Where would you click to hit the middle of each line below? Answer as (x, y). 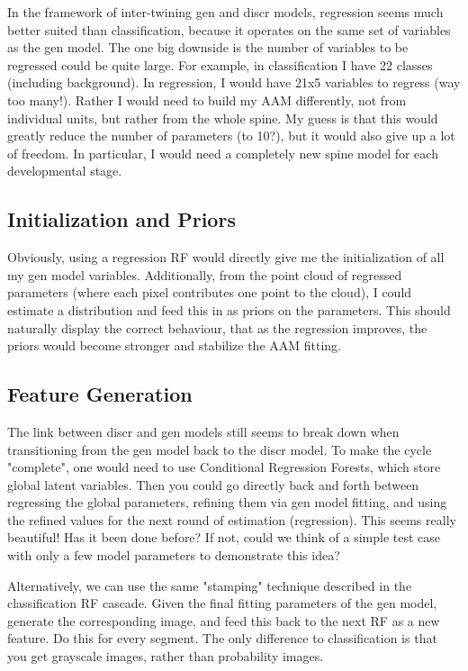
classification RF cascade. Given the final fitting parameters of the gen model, (222, 603)
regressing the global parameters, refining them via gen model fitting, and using (227, 502)
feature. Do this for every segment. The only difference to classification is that (222, 638)
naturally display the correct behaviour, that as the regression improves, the (217, 327)
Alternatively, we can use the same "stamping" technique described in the (210, 585)
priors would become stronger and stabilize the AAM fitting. (175, 345)
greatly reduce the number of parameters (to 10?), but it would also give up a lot (231, 136)
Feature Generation (100, 394)
